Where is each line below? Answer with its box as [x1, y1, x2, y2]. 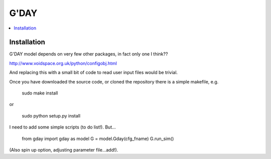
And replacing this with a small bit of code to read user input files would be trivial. [9, 69, 178, 75]
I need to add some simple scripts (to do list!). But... [9, 124, 116, 130]
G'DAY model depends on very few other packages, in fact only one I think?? [9, 51, 168, 57]
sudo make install [22, 90, 58, 96]
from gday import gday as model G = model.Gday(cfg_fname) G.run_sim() [22, 135, 174, 141]
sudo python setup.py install [22, 112, 80, 118]
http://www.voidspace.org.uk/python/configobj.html [9, 60, 117, 66]
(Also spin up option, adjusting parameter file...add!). [9, 146, 118, 152]
